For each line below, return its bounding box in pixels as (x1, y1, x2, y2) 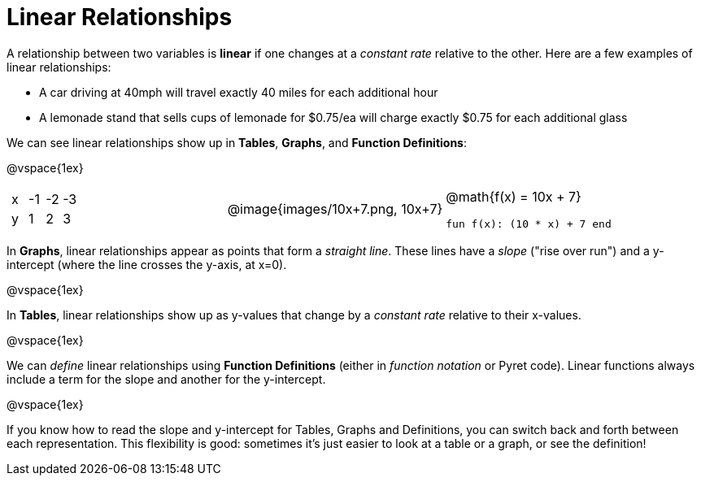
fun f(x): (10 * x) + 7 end (446, 217, 612, 230)
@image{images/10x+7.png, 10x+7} (227, 201, 443, 218)
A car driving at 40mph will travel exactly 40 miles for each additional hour (39, 85, 438, 99)
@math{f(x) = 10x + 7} (446, 188, 581, 205)
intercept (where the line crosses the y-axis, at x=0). (7, 257, 287, 271)
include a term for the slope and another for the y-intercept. (7, 371, 326, 386)
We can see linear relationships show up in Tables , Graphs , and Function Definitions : (7, 135, 468, 150)
